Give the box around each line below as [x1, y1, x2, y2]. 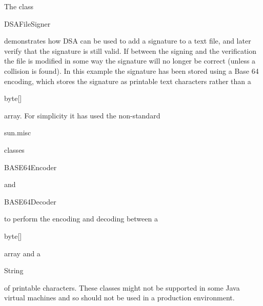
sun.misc [4, 127, 31, 138]
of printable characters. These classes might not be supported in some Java [4, 282, 240, 293]
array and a [4, 248, 41, 258]
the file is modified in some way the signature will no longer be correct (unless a [4, 55, 256, 66]
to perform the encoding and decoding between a [4, 213, 158, 224]
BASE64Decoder [4, 196, 56, 207]
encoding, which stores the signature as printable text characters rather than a [4, 75, 251, 86]
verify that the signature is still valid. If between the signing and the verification [4, 45, 257, 56]
